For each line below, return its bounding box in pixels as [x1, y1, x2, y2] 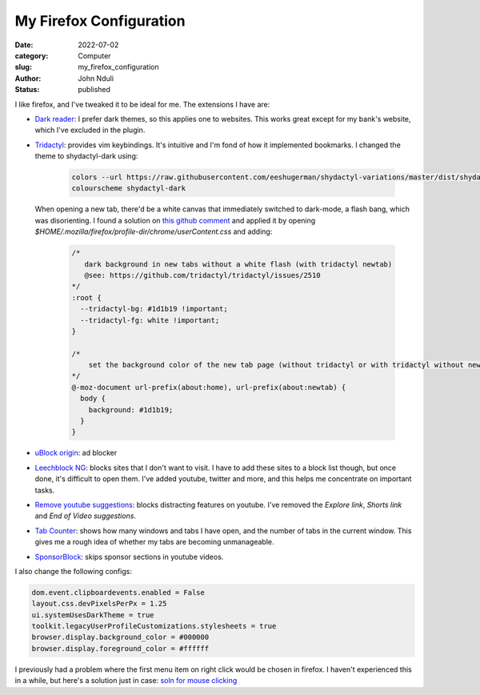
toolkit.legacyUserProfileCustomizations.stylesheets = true [31, 621, 277, 631]
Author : [14, 73, 42, 83]
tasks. [34, 485, 55, 495]
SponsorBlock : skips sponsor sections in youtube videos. [34, 552, 224, 561]
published [78, 85, 111, 94]
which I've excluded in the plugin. [34, 125, 146, 135]
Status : [14, 85, 40, 94]
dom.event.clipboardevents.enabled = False [31, 588, 206, 597]
